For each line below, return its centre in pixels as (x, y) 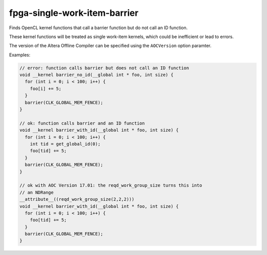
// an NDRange (37, 192)
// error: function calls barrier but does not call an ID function (104, 68)
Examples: (20, 55)
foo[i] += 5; (46, 88)
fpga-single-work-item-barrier (74, 13)
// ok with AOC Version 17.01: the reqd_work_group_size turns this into (111, 186)
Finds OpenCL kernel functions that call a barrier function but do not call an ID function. (98, 28)
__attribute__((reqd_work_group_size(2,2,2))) (77, 199)
